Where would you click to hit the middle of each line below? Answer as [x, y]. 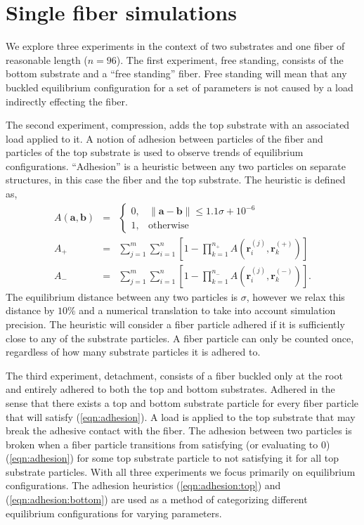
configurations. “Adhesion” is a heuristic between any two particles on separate [176, 166]
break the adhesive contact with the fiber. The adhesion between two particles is [179, 430]
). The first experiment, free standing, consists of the [230, 59]
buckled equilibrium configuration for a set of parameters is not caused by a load [180, 87]
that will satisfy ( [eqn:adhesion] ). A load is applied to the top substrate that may [181, 416]
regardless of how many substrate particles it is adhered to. [133, 352]
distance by [30, 310]
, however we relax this [295, 296]
